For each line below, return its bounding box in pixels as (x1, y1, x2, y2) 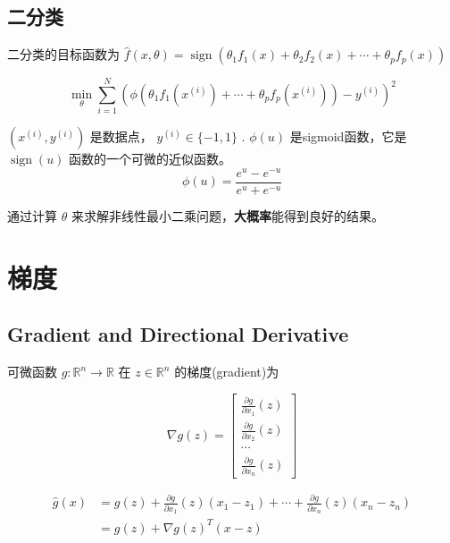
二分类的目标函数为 (7, 45, 120, 64)
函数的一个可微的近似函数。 (69, 149, 232, 168)
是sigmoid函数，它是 (289, 127, 407, 146)
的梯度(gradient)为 (174, 362, 279, 381)
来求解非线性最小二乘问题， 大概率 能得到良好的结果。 (71, 207, 384, 225)
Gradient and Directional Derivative (7, 320, 349, 348)
